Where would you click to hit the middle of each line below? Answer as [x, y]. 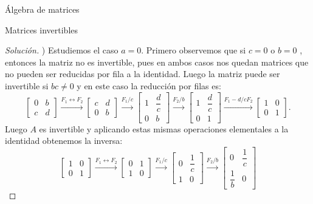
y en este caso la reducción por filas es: [149, 85]
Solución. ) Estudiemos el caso [62, 50]
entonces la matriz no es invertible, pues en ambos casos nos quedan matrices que [157, 62]
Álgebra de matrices [42, 9]
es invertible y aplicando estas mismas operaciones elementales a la [164, 128]
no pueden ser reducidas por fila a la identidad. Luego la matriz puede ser [143, 74]
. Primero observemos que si [194, 50]
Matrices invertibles [42, 29]
